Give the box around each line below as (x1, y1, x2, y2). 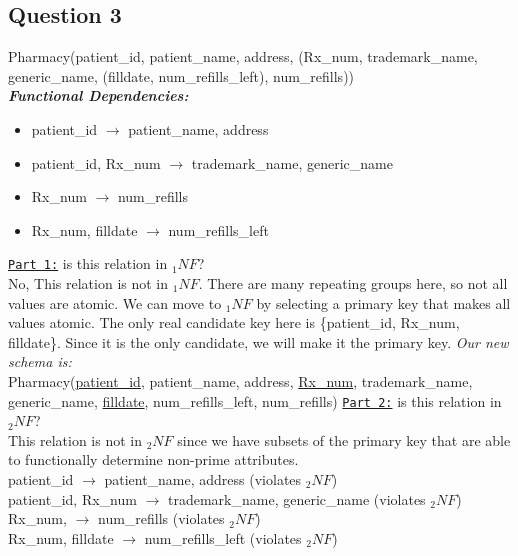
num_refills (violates (97, 508, 225, 529)
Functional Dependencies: (8, 85, 189, 106)
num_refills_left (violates (144, 527, 302, 548)
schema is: (8, 351, 72, 372)
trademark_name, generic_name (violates (168, 488, 426, 509)
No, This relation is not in (8, 273, 169, 294)
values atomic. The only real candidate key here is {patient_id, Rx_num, (8, 312, 460, 333)
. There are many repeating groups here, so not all (198, 273, 508, 294)
